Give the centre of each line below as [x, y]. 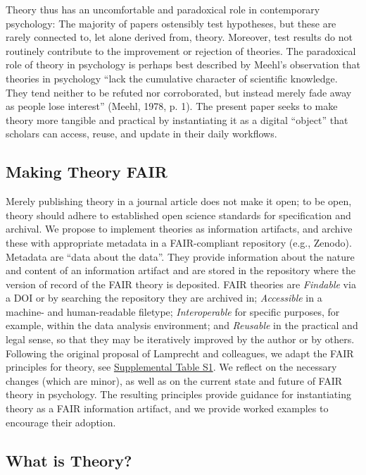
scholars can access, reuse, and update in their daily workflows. [141, 134]
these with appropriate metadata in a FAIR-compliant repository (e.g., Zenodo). [179, 242]
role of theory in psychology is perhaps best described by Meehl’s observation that [183, 64]
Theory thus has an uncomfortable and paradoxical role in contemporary [163, 9]
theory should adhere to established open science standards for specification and [178, 215]
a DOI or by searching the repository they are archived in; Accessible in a [164, 298]
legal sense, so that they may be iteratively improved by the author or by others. [180, 339]
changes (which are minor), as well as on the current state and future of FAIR [174, 380]
